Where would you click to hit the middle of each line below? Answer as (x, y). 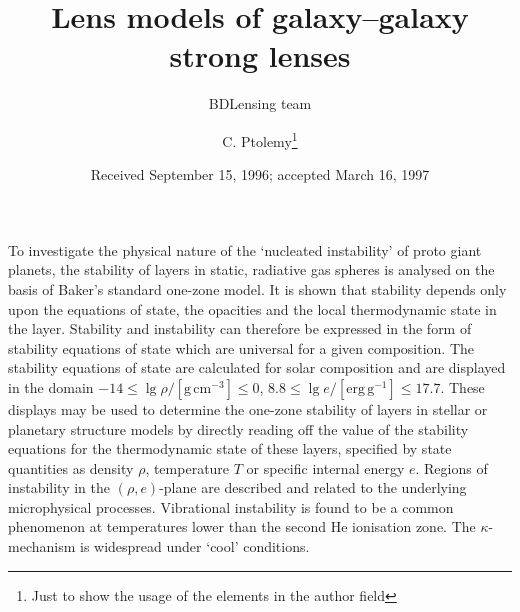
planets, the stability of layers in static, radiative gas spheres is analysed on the (251, 269)
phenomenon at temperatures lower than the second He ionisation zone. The (242, 526)
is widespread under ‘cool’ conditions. (195, 546)
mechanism (42, 546)
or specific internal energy (325, 467)
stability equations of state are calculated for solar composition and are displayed (257, 367)
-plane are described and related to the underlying (313, 487)
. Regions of (451, 467)
